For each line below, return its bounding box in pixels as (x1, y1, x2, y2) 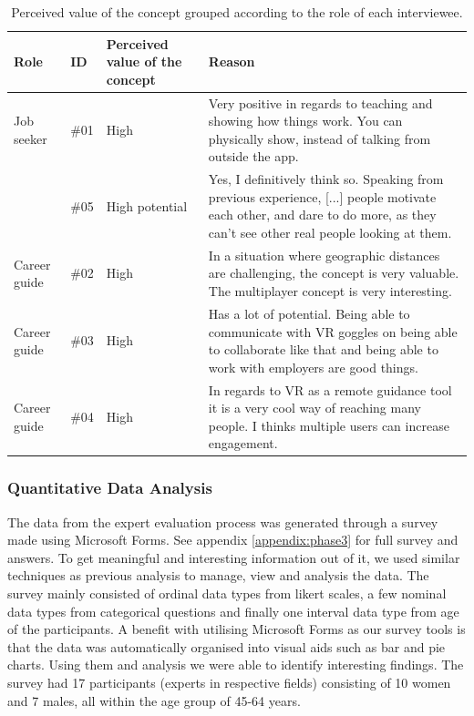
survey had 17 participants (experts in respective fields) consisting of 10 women (7, 672, 451, 691)
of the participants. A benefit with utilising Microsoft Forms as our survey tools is (7, 619, 466, 639)
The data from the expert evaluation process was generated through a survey (7, 512, 438, 531)
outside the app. (208, 147, 299, 166)
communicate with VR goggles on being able (208, 322, 458, 341)
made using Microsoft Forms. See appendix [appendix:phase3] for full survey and (7, 530, 459, 549)
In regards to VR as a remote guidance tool (208, 380, 452, 399)
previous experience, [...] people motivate (208, 187, 437, 206)
